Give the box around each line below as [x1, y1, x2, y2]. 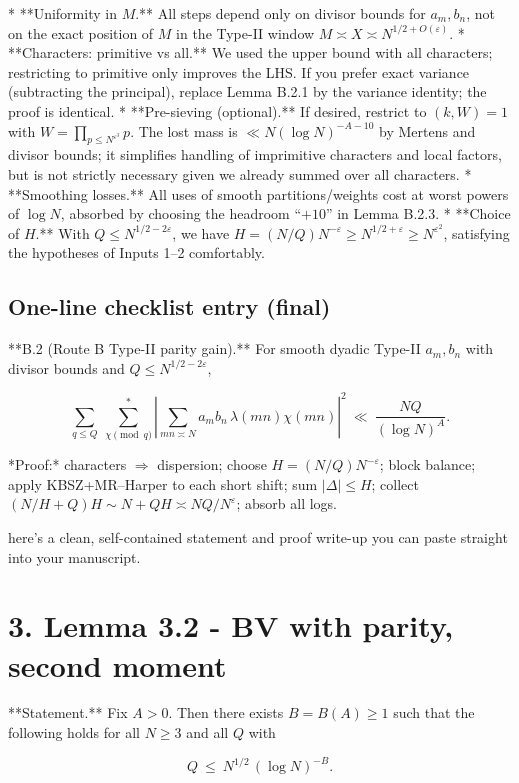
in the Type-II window [176, 22, 315, 43]
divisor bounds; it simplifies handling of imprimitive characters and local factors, [8, 144, 502, 165]
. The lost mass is [130, 120, 238, 141]
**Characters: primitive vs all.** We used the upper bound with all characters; [8, 42, 493, 63]
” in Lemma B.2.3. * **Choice [325, 203, 511, 224]
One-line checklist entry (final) [8, 291, 331, 322]
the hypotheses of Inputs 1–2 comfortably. [8, 242, 265, 263]
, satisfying [443, 222, 510, 243]
